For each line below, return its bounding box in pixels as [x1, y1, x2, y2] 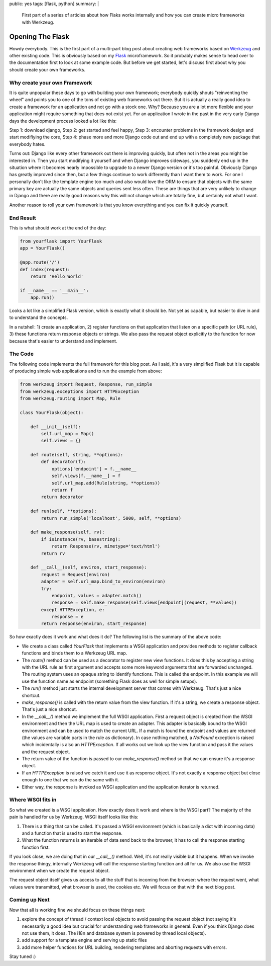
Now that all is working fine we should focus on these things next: [9, 907, 146, 913]
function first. [22, 844, 50, 850]
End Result [9, 214, 36, 221]
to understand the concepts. [9, 314, 68, 320]
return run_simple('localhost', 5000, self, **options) [41, 515, 182, 521]
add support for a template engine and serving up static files [22, 937, 148, 943]
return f [51, 487, 73, 493]
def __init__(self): [30, 424, 81, 430]
